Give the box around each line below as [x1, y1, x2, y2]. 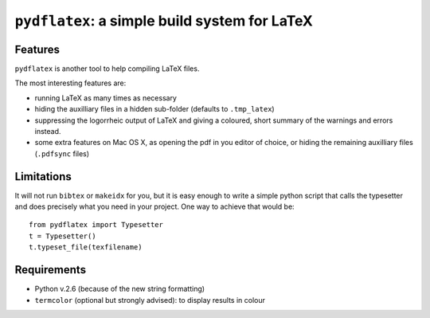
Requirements [14, 263, 87, 277]
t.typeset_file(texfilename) [29, 243, 143, 252]
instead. [34, 127, 61, 136]
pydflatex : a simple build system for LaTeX [14, 12, 314, 29]
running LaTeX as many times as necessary [34, 92, 177, 103]
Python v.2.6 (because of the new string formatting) [34, 284, 205, 294]
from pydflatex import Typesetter [29, 220, 163, 230]
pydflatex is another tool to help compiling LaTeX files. [14, 64, 200, 73]
